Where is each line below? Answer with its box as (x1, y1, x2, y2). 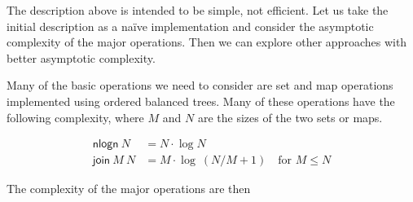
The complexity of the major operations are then (7, 180, 251, 197)
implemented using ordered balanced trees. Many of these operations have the (7, 92, 395, 109)
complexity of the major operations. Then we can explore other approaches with (7, 33, 407, 50)
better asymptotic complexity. (7, 49, 156, 66)
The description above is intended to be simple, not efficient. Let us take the (7, 2, 389, 18)
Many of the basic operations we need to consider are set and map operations (7, 77, 393, 94)
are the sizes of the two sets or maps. (197, 108, 383, 125)
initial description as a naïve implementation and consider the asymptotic (7, 17, 374, 34)
